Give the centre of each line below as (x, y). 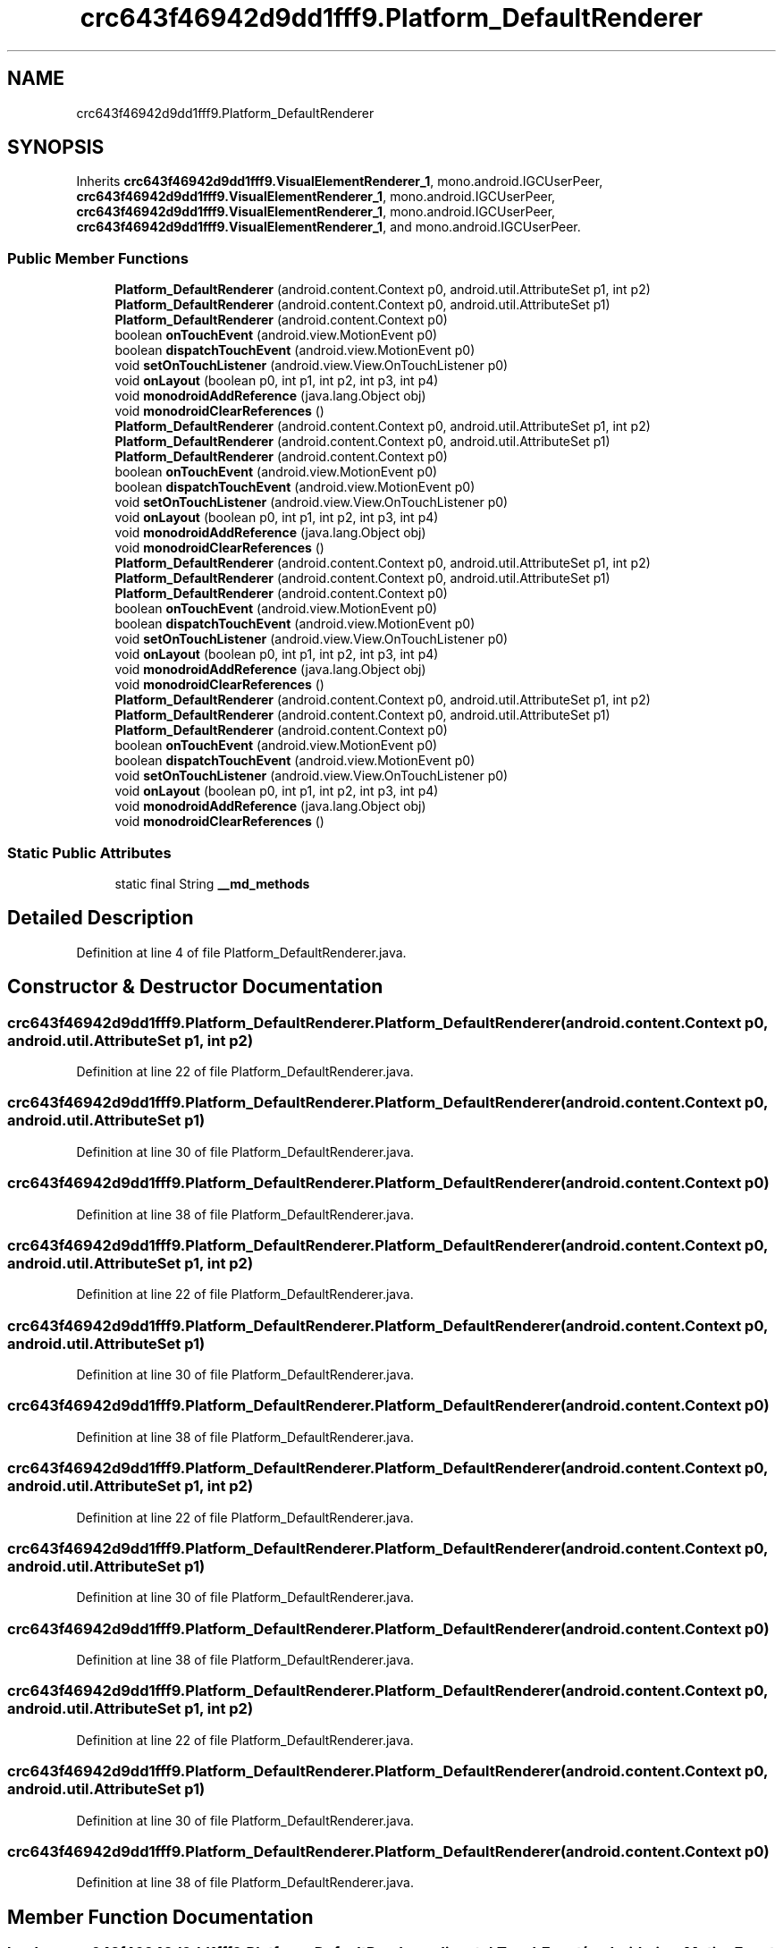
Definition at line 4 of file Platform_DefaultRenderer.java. (241, 952)
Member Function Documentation (160, 1917)
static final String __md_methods (212, 883)
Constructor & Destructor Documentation (195, 987)
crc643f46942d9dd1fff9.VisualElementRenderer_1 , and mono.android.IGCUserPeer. (328, 227)
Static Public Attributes (89, 852)
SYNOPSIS (56, 148)
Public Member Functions (98, 258)
